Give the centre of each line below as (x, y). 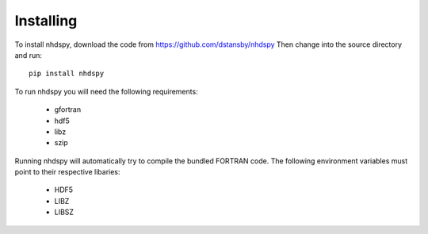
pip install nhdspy (67, 74)
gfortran (68, 109)
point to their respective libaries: (67, 172)
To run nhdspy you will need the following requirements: (106, 91)
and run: (29, 55)
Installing (46, 21)
